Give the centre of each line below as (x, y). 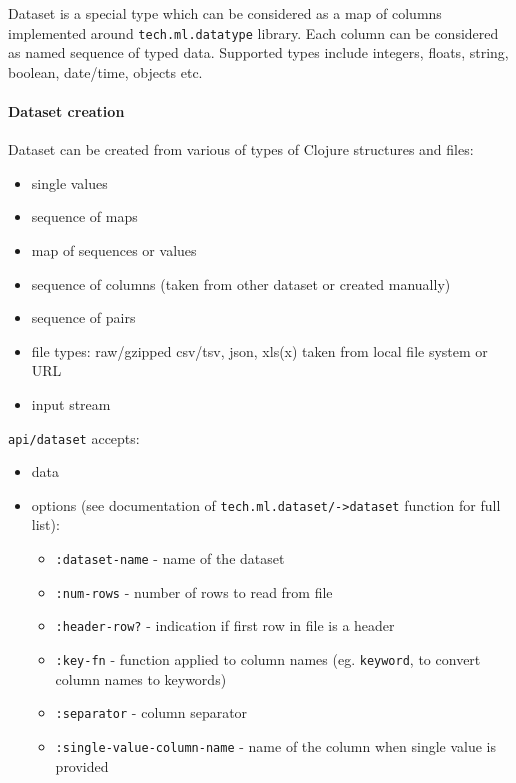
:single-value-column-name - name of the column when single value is (276, 745)
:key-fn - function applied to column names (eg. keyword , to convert (268, 659)
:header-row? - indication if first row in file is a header (225, 625)
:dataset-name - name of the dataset (170, 558)
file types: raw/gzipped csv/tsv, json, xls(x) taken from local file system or (259, 350)
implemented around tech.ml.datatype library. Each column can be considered (253, 32)
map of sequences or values (114, 250)
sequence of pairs (83, 317)
